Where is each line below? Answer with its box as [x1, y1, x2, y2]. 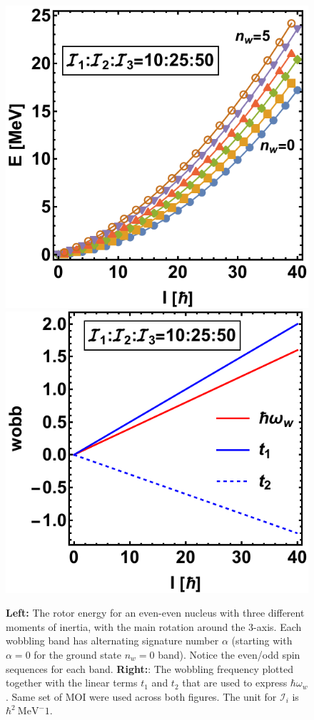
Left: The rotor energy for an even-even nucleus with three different [6, 605, 305, 620]
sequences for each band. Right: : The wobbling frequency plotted [6, 661, 294, 676]
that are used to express [182, 675, 288, 690]
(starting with [231, 633, 293, 648]
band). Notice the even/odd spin [158, 647, 300, 662]
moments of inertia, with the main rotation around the [6, 619, 245, 634]
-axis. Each [253, 619, 302, 634]
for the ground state [34, 647, 121, 662]
